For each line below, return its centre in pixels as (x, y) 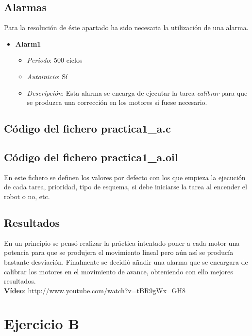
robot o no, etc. (27, 196)
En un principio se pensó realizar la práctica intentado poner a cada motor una (122, 243)
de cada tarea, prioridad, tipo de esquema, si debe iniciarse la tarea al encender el (126, 187)
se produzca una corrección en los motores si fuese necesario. (117, 102)
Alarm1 (28, 43)
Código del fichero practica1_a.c (87, 128)
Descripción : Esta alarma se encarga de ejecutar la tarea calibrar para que (137, 92)
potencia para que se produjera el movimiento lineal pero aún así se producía (119, 252)
